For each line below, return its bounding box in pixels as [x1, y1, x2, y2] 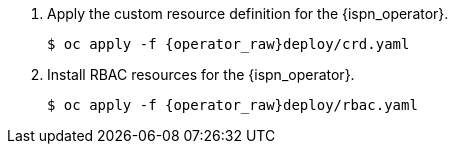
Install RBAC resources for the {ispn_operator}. [47, 66, 355, 83]
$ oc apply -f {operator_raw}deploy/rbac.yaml [47, 97, 418, 113]
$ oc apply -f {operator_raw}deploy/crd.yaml [47, 36, 410, 52]
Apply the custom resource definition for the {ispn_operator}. [47, 5, 449, 22]
